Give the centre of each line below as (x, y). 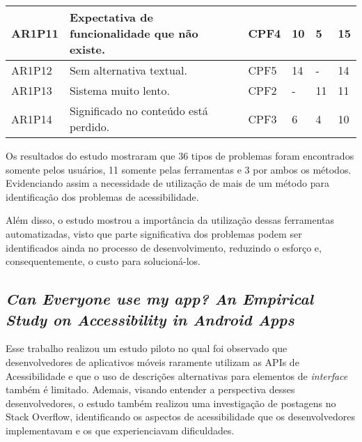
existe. (87, 49)
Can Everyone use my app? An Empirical (159, 299)
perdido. (89, 127)
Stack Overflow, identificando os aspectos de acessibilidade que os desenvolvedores (180, 417)
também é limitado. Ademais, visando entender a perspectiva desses (150, 389)
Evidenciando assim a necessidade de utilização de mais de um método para (167, 183)
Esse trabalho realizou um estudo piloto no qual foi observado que (147, 348)
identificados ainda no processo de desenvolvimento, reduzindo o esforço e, (164, 247)
